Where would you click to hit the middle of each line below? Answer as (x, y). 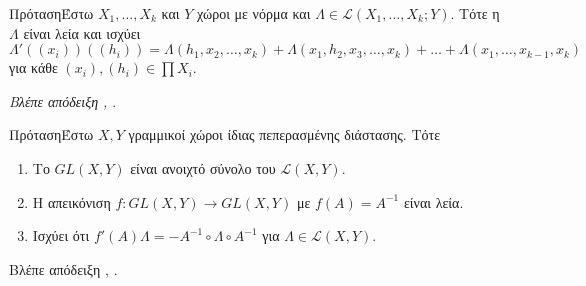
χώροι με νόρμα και (254, 13)
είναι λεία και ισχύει (82, 32)
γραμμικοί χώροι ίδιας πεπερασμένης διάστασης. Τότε (284, 134)
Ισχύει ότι (61, 235)
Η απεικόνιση (71, 201)
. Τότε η (475, 13)
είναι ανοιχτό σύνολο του (203, 167)
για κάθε (33, 67)
